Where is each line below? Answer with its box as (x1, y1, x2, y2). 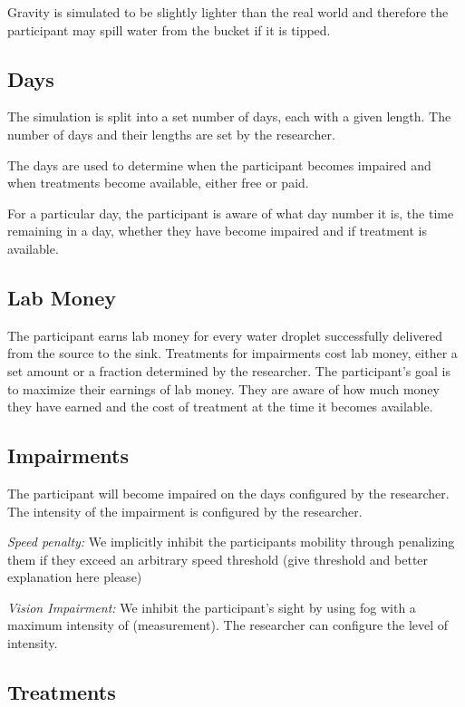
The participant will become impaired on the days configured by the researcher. (7, 483, 450, 502)
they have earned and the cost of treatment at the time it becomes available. (7, 397, 433, 416)
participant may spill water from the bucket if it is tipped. (7, 20, 331, 39)
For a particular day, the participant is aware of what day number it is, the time (7, 203, 454, 222)
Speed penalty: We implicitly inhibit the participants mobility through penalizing (7, 532, 455, 551)
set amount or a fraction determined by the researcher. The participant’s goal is (7, 361, 451, 380)
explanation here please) (7, 567, 142, 586)
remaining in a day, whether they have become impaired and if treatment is (7, 221, 428, 240)
